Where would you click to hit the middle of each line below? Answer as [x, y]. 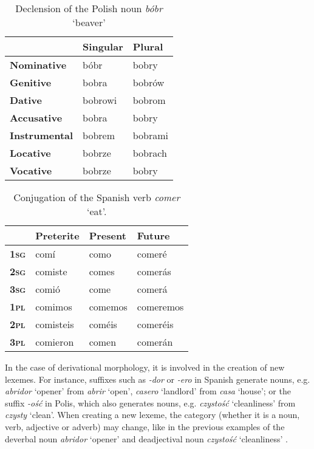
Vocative [31, 170]
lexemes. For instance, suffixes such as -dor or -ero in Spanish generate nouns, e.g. [158, 379]
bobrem [99, 135]
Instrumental [42, 135]
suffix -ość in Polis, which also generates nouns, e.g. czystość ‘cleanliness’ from [150, 403]
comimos [54, 307]
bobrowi [100, 100]
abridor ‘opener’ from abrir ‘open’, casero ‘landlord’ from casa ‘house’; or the [148, 391]
